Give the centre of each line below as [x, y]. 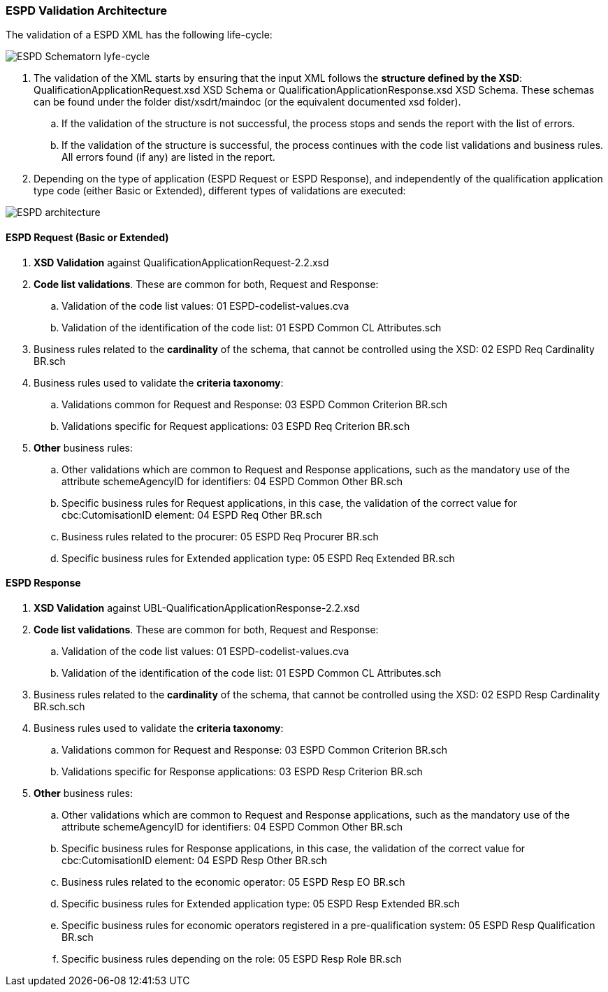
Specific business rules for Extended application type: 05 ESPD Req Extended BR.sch [258, 558]
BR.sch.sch [59, 706]
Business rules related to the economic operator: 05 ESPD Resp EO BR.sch [233, 882]
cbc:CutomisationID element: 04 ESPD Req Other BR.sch [192, 515]
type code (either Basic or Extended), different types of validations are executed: [220, 191]
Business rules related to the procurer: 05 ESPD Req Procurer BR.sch [220, 536]
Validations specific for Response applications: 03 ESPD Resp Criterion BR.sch [242, 771]
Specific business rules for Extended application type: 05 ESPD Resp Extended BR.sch [261, 903]
